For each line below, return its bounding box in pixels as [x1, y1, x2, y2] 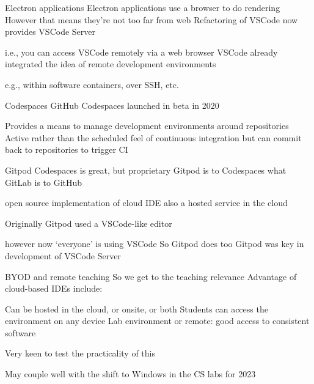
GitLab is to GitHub [5, 175, 82, 188]
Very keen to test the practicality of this [5, 347, 155, 360]
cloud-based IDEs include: [5, 282, 103, 295]
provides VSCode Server [5, 25, 95, 38]
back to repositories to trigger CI [5, 143, 128, 156]
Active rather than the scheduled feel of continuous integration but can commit [5, 131, 302, 144]
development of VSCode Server [5, 249, 121, 262]
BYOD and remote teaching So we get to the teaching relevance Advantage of [5, 270, 297, 282]
